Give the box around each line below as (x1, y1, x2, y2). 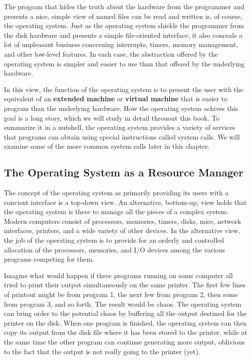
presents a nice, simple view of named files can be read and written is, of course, (4, 11, 242, 21)
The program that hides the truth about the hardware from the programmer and (4, 1, 245, 11)
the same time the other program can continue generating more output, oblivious (4, 337, 245, 347)
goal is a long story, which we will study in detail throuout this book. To (4, 112, 220, 123)
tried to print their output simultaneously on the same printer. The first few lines (4, 280, 246, 290)
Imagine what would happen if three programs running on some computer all (4, 270, 233, 280)
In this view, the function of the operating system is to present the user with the (4, 84, 244, 94)
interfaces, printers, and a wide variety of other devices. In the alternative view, (4, 225, 240, 235)
